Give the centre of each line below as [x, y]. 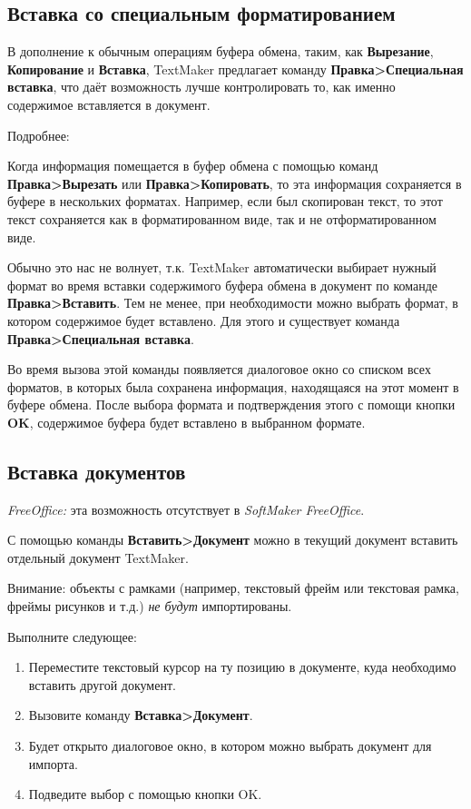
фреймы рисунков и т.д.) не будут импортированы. [150, 606]
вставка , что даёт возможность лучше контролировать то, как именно [201, 87]
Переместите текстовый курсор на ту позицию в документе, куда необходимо [242, 667]
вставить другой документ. [102, 684]
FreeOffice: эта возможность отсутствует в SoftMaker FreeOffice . [186, 509]
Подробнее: [39, 135]
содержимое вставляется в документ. [109, 104]
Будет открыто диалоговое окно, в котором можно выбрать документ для [230, 746]
